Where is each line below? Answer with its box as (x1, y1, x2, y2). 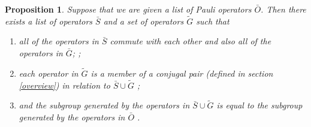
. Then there (261, 3, 306, 15)
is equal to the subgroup (216, 99, 303, 111)
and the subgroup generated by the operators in (19, 99, 190, 111)
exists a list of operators (5, 14, 93, 27)
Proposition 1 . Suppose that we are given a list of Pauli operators (5, 3, 252, 15)
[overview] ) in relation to (19, 78, 110, 91)
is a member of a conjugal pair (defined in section (90, 66, 273, 79)
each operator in (19, 66, 78, 79)
